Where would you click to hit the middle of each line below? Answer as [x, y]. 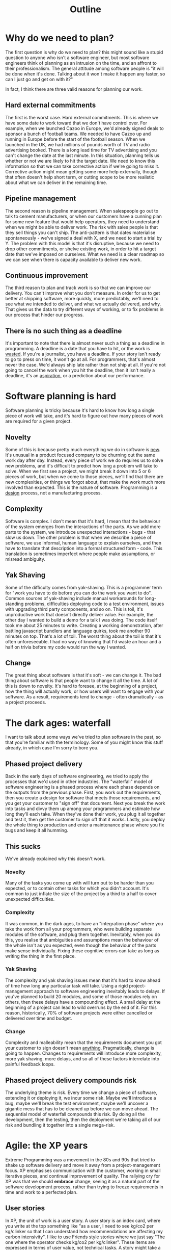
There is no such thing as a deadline [64, 331]
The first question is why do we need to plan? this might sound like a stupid [84, 52]
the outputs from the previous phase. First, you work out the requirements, [83, 792]
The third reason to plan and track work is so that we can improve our [78, 288]
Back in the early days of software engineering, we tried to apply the [77, 776]
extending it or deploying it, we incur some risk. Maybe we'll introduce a [81, 1098]
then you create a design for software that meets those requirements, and [83, 798]
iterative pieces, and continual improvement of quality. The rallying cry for [83, 1176]
